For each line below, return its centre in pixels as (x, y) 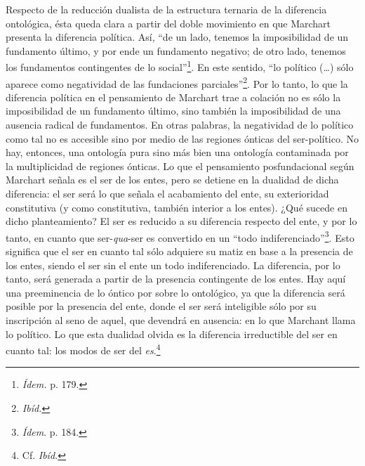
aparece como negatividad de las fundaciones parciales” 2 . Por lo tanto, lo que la (177, 82)
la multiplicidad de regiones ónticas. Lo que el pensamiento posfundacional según (180, 166)
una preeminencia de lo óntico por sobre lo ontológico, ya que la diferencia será (175, 292)
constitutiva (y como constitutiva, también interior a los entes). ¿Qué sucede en (177, 207)
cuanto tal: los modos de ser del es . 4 (83, 349)
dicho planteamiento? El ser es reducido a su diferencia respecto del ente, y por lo (181, 221)
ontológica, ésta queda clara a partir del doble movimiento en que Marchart (168, 23)
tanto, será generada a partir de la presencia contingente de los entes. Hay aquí (176, 279)
